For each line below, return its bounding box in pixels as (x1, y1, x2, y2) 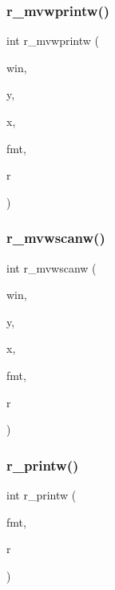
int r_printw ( (6, 486, 77, 503)
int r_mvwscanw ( (6, 259, 97, 276)
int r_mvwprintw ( (6, 32, 99, 49)
